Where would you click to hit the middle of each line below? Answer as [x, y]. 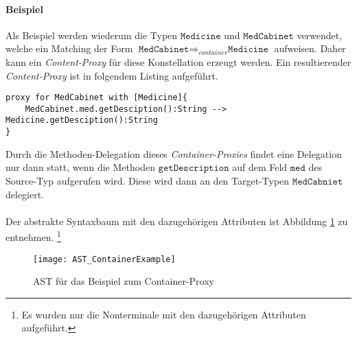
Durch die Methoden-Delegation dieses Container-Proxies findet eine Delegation [174, 153]
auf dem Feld [260, 167]
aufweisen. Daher [310, 48]
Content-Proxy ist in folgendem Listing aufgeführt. [112, 75]
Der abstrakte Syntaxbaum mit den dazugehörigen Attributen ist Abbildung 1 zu [177, 221]
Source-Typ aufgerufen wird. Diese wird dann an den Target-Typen [148, 180]
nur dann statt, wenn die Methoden [80, 167]
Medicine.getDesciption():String [82, 120]
